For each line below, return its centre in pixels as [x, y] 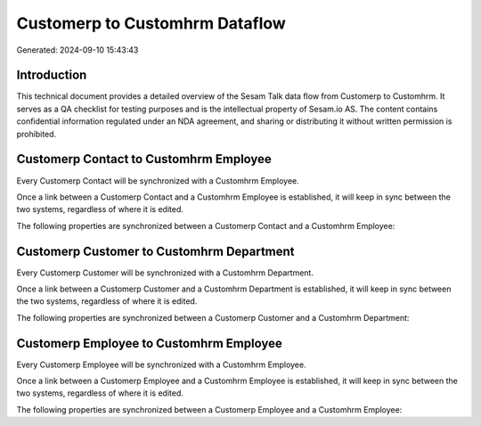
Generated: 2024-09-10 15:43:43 [77, 50]
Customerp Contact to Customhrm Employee [144, 159]
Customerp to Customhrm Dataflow [151, 23]
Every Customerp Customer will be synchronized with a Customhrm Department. [165, 273]
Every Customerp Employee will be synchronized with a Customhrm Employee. [161, 365]
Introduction [52, 75]
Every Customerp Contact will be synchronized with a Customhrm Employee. [158, 180]
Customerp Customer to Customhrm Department [155, 251]
